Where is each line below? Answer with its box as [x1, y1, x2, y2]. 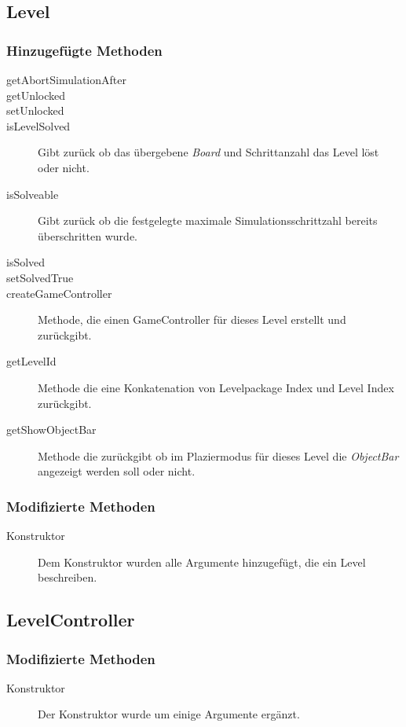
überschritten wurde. [38, 227, 137, 244]
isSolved [6, 254, 46, 270]
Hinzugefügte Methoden [6, 40, 163, 60]
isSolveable [6, 185, 59, 202]
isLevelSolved [6, 117, 71, 134]
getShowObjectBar [6, 421, 97, 438]
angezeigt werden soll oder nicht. [38, 463, 196, 479]
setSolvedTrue [6, 269, 74, 285]
